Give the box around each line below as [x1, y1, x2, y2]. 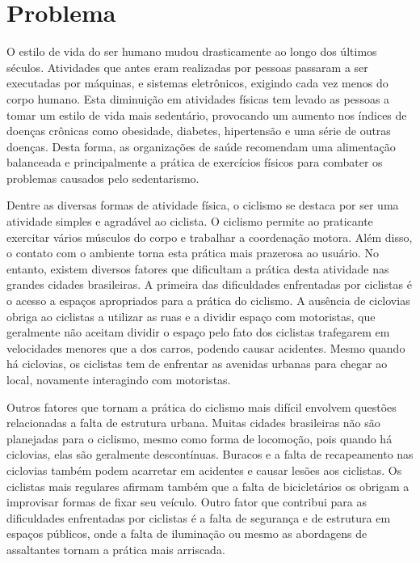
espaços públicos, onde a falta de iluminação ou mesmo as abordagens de [6, 525, 367, 542]
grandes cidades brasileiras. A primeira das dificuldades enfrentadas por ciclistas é [6, 276, 412, 293]
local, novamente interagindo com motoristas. [6, 371, 231, 387]
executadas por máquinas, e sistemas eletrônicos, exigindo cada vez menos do [6, 74, 388, 91]
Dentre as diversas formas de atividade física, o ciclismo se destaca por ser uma [6, 197, 399, 214]
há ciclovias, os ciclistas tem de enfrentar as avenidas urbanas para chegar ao [6, 355, 388, 372]
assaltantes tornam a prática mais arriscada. [6, 540, 225, 557]
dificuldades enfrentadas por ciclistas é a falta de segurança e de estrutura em [6, 509, 391, 526]
